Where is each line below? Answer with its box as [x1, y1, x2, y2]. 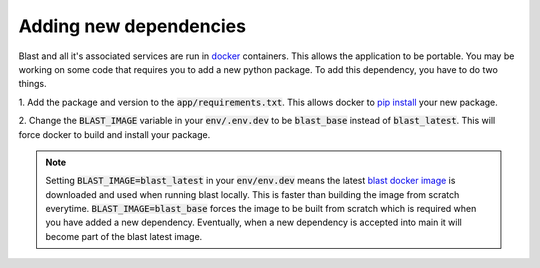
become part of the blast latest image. [45, 230, 203, 242]
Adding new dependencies [18, 15, 247, 37]
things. [18, 78, 47, 90]
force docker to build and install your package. [18, 128, 211, 140]
